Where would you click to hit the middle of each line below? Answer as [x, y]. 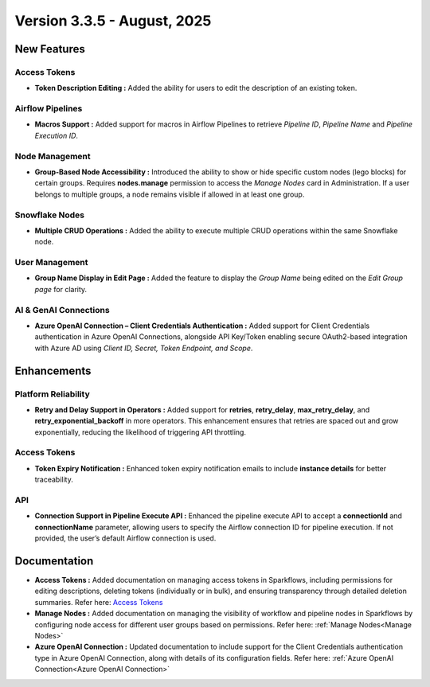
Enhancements [53, 371]
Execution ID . [57, 135]
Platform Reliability [53, 394]
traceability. [54, 480]
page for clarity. [61, 289]
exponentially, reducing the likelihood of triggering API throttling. [141, 432]
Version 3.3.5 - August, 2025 [113, 21]
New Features [50, 49]
